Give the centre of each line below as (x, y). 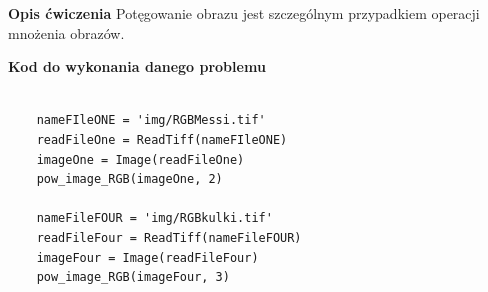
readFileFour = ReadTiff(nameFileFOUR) (169, 237)
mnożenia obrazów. (66, 32)
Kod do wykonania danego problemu (137, 66)
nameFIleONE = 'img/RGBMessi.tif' (151, 120)
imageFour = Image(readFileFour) (147, 257)
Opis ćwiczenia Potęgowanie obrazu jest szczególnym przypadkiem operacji (244, 13)
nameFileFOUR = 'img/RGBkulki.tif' (154, 218)
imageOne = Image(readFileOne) (140, 159)
